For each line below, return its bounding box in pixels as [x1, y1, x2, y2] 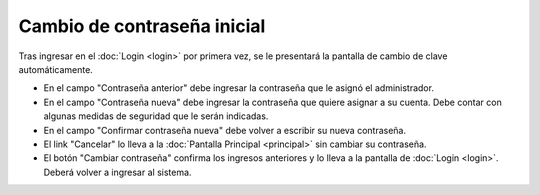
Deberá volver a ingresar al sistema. [43, 166, 192, 178]
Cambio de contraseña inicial [18, 15, 266, 37]
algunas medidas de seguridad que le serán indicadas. [43, 110, 269, 122]
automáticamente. [18, 63, 94, 75]
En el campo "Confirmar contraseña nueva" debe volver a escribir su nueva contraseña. [43, 124, 407, 136]
